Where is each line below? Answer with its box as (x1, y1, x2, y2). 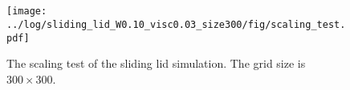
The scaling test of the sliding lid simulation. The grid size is (6, 55, 306, 72)
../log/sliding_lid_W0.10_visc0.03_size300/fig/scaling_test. (6, 19, 346, 31)
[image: (6, 6, 47, 18)
